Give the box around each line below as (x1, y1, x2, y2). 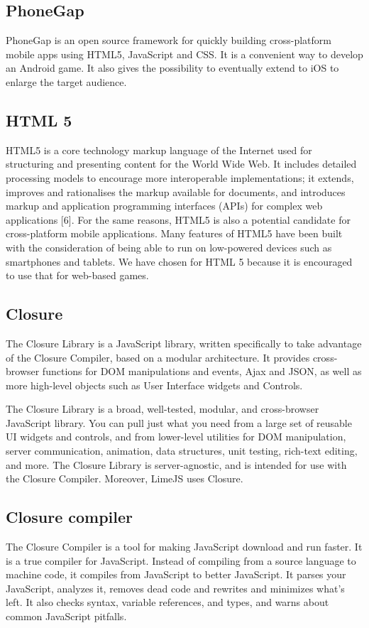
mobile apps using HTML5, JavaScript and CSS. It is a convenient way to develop (6, 46, 363, 61)
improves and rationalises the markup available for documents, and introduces (6, 184, 346, 199)
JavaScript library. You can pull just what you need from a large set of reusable (6, 415, 352, 430)
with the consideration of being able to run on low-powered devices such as (6, 239, 332, 254)
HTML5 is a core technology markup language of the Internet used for (6, 142, 312, 157)
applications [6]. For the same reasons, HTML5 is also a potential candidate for (6, 212, 351, 227)
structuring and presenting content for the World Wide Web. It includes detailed (6, 156, 357, 171)
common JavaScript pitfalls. (6, 609, 127, 624)
